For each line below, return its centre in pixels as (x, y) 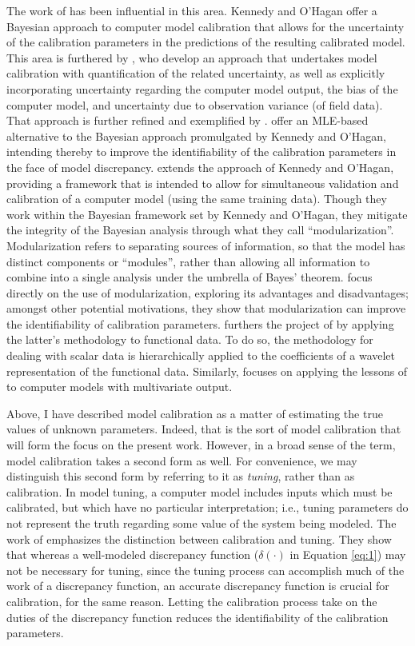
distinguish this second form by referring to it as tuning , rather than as (181, 476)
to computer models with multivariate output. (120, 387)
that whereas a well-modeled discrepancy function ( (133, 554)
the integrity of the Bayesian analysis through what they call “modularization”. (200, 230)
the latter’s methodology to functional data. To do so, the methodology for (190, 339)
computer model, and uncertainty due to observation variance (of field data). (195, 104)
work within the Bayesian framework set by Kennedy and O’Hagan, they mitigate (207, 214)
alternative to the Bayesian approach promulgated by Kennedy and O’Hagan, (196, 136)
